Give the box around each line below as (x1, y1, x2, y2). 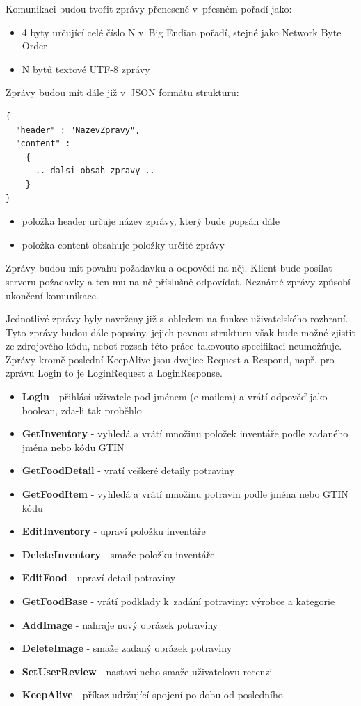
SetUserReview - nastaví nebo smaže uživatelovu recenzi (22, 664, 273, 678)
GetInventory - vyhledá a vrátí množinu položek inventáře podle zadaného (22, 426, 348, 441)
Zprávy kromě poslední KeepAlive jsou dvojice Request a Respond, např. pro (6, 352, 335, 366)
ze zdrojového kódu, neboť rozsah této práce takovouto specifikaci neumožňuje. (6, 338, 342, 353)
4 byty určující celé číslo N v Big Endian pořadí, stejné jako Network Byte (22, 24, 342, 39)
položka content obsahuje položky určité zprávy (22, 237, 225, 251)
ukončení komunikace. (6, 288, 99, 302)
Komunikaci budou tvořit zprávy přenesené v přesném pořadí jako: (6, 1, 292, 15)
